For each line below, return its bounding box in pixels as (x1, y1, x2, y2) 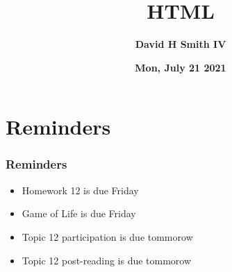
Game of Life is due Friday (22, 206, 136, 221)
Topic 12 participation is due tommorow (22, 229, 193, 244)
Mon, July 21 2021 (135, 60, 226, 74)
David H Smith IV (135, 37, 226, 51)
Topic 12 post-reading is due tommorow (22, 253, 192, 267)
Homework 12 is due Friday (22, 182, 139, 197)
